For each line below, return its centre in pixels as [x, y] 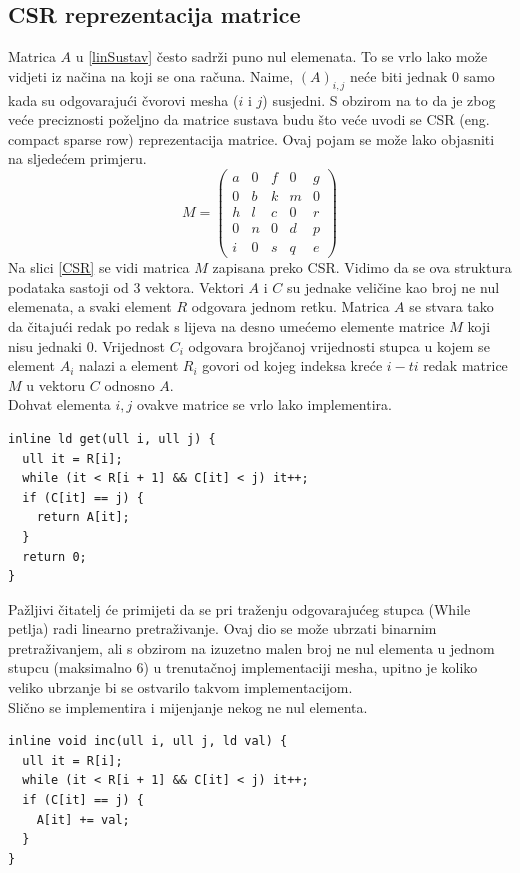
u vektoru [56, 384]
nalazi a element [129, 365]
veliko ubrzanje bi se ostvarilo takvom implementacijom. [180, 687]
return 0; [54, 556]
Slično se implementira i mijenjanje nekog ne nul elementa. [188, 706]
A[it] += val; [83, 819]
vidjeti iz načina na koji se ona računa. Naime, [151, 75]
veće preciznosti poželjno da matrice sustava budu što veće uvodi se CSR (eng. [249, 119]
